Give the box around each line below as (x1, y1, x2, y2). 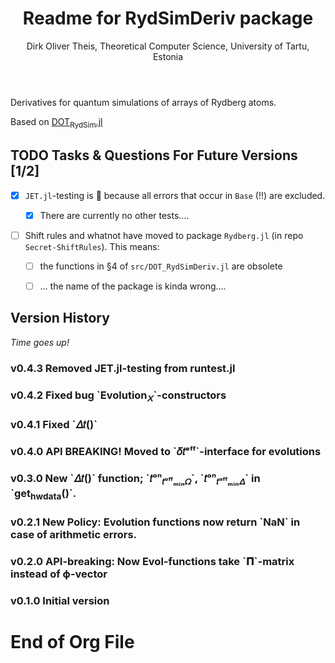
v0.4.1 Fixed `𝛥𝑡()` (10, 417, 98, 431)
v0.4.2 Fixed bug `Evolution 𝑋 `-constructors (10, 388, 227, 404)
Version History (10, 310, 110, 327)
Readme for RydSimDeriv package (22, 7, 314, 30)
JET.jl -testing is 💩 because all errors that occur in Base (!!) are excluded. (24, 189, 326, 201)
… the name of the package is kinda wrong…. (39, 280, 227, 292)
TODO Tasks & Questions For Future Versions (10, 147, 298, 164)
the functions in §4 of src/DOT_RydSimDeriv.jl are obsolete (39, 260, 283, 272)
